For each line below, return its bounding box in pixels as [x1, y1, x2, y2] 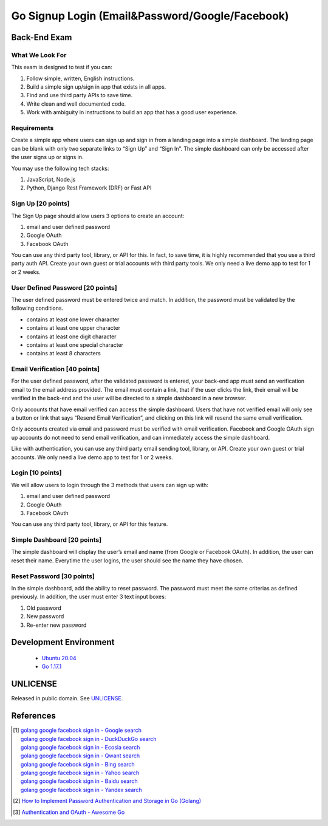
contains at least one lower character [26, 316, 120, 323]
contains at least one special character [26, 341, 124, 349]
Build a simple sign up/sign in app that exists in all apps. [26, 83, 166, 90]
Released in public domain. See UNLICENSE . [11, 695, 123, 702]
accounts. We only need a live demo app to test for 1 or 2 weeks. [11, 453, 173, 461]
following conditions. [11, 304, 64, 312]
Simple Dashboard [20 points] [11, 536, 102, 544]
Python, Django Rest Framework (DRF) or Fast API [26, 184, 152, 191]
